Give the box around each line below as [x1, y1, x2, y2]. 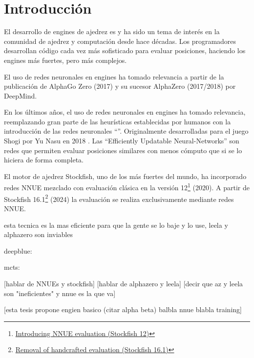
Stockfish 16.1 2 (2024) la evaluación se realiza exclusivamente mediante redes [4, 192, 234, 204]
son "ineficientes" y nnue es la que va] [4, 288, 116, 298]
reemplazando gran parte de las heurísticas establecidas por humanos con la [4, 116, 231, 126]
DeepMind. [4, 90, 37, 100]
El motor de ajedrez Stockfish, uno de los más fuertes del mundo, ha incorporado [4, 171, 247, 181]
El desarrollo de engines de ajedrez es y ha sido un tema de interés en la [4, 26, 220, 37]
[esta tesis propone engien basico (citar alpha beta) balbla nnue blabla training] [4, 304, 242, 315]
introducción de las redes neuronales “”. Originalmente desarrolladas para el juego [4, 126, 249, 136]
